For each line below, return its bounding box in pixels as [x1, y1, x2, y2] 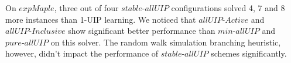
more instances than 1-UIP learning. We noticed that [5, 13, 196, 25]
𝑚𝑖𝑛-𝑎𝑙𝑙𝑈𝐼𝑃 [218, 27, 259, 36]
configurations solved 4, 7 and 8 [171, 2, 285, 13]
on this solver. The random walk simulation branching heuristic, [50, 36, 281, 48]
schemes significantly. [211, 47, 287, 60]
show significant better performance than [68, 24, 215, 37]
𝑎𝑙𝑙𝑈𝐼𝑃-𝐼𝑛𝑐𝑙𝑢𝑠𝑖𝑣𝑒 [5, 27, 66, 36]
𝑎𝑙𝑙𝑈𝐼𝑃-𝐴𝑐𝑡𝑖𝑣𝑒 [198, 16, 249, 24]
